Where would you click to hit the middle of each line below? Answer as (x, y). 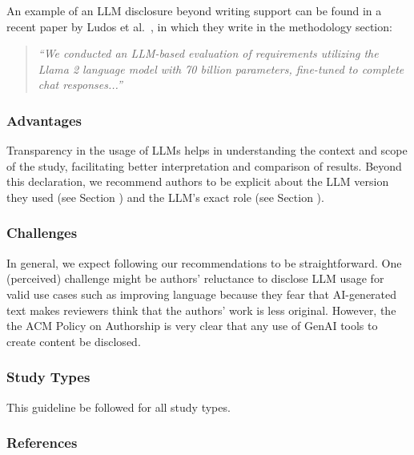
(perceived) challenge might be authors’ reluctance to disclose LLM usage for (195, 278)
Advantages (44, 120)
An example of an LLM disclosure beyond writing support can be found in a (194, 10)
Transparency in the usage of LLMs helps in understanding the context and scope (207, 150)
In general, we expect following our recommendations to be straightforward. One (204, 262)
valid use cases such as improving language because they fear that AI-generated (202, 294)
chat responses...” (80, 85)
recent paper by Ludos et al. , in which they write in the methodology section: (199, 26)
